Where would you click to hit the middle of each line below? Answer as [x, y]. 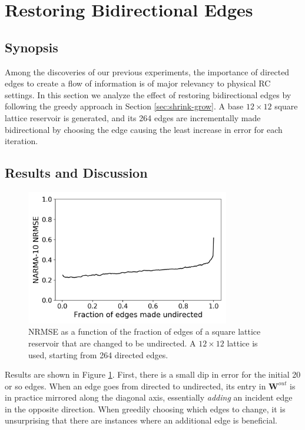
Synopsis [32, 47]
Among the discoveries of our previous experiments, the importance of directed [147, 71]
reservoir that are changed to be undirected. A [112, 343]
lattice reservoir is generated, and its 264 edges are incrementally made [133, 117]
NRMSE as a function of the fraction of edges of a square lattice [145, 331]
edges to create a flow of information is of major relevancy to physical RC [138, 83]
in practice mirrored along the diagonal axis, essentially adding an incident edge [149, 397]
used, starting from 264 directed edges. [98, 354]
